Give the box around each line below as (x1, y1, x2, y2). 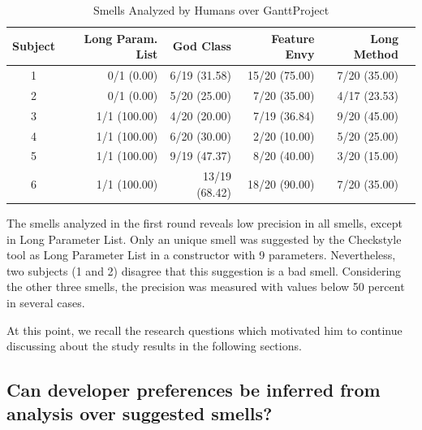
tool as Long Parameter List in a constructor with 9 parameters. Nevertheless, (6, 246, 396, 263)
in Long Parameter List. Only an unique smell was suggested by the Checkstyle (6, 230, 402, 247)
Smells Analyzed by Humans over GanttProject (93, 2, 329, 18)
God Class (172, 37, 231, 54)
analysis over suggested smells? (6, 401, 273, 426)
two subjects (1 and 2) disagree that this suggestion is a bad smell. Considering (6, 262, 402, 279)
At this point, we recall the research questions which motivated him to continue (6, 321, 403, 338)
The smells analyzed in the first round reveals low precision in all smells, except (6, 214, 403, 231)
